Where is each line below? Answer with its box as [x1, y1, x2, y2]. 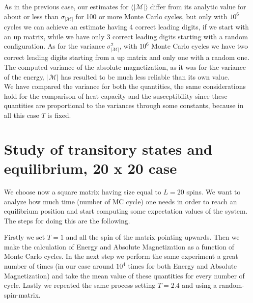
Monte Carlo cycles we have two [151, 41, 248, 51]
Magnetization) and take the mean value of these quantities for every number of [4, 270, 245, 280]
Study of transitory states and [4, 138, 213, 159]
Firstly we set [4, 232, 45, 242]
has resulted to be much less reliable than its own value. [61, 71, 230, 82]
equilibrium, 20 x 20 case [4, 158, 177, 178]
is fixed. [48, 110, 71, 120]
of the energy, [4, 71, 45, 82]
